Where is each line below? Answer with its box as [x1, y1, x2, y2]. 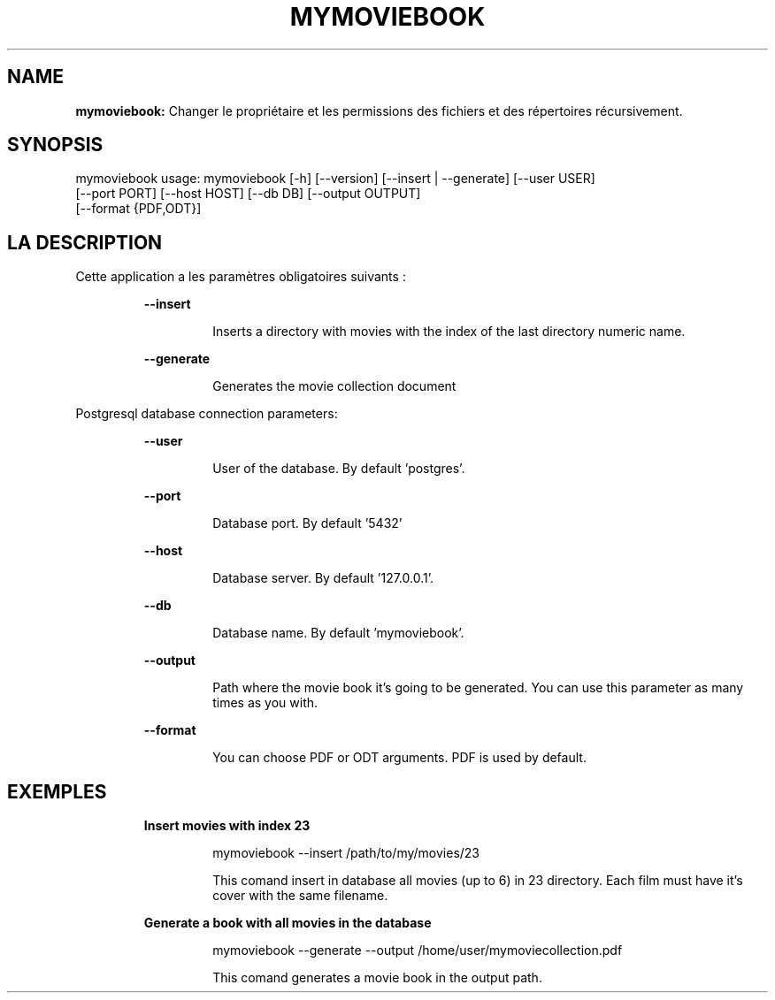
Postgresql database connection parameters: [75, 406, 338, 422]
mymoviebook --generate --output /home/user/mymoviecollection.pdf [212, 943, 623, 958]
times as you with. [212, 695, 318, 711]
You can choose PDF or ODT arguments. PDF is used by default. [212, 750, 587, 766]
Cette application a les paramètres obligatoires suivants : [75, 269, 406, 285]
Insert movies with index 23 [143, 818, 311, 834]
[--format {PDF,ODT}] [75, 201, 202, 217]
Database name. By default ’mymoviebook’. [212, 625, 464, 641]
